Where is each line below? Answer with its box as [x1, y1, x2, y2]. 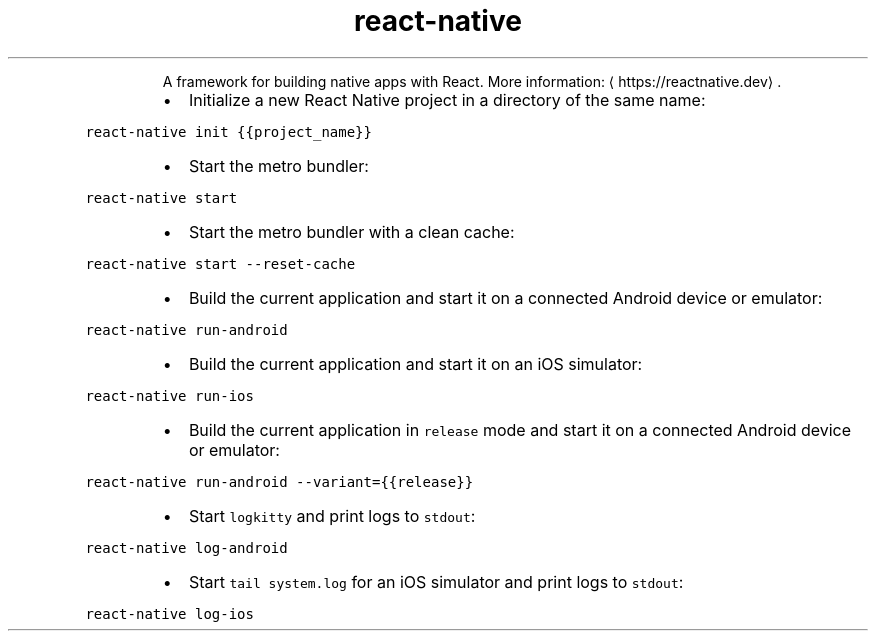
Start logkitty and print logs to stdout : [188, 505, 476, 526]
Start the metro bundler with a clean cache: [188, 221, 515, 242]
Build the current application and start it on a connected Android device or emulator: [188, 287, 823, 308]
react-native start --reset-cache [85, 255, 356, 272]
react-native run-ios [85, 387, 254, 404]
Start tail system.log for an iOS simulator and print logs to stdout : [188, 571, 684, 592]
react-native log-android [85, 539, 288, 556]
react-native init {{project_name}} [85, 123, 372, 140]
